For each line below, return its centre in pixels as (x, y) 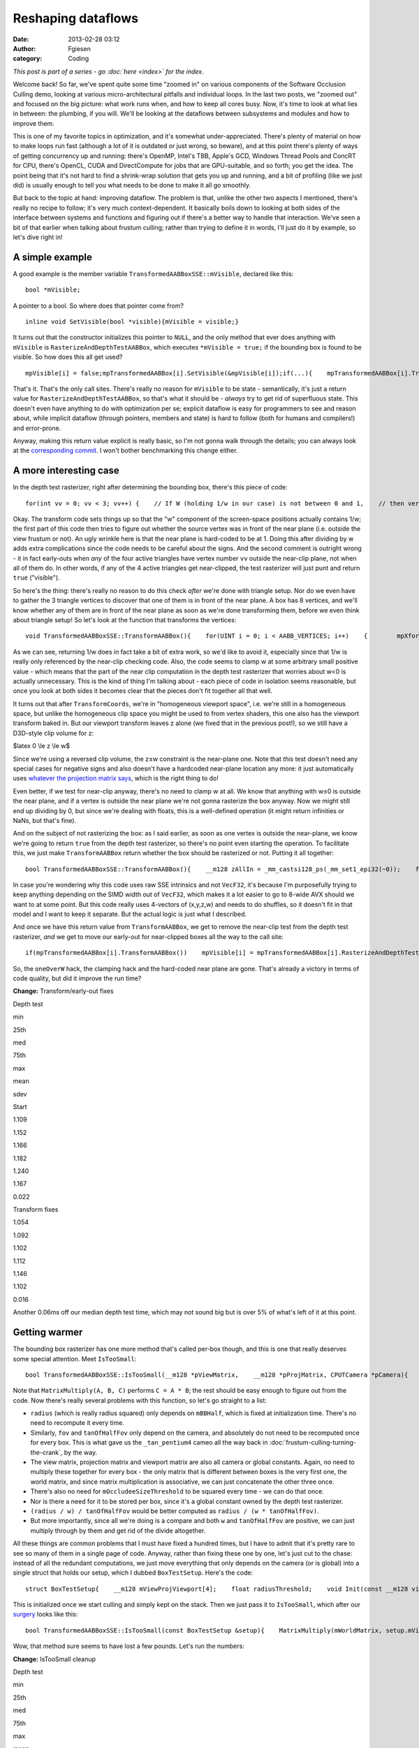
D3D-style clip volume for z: (53, 733)
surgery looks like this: (45, 1614)
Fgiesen (79, 48)
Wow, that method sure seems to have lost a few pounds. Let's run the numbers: (128, 1646)
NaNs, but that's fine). (45, 820)
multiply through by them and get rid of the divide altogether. (118, 1531)
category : (28, 59)
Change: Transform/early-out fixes (64, 991)
